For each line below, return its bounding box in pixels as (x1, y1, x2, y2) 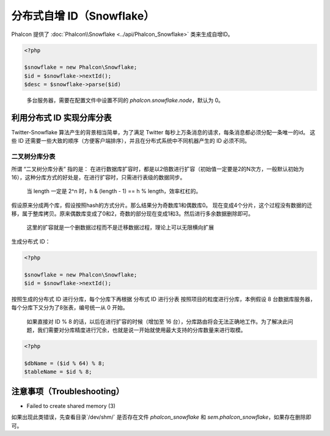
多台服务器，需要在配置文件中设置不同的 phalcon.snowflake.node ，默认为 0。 (26, 96, 224, 104)
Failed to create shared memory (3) (26, 402, 116, 409)
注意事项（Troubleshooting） (11, 386, 125, 396)
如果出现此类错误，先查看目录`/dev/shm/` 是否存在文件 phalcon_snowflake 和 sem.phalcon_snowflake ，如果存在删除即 (11, 413, 312, 421)
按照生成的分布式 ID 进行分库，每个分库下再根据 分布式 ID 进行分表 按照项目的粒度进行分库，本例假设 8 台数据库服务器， (11, 296, 316, 302)
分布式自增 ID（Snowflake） (11, 9, 155, 23)
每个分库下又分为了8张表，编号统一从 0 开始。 (11, 304, 128, 311)
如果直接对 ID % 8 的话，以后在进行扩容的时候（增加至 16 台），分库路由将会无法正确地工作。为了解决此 (26, 318, 288, 325)
